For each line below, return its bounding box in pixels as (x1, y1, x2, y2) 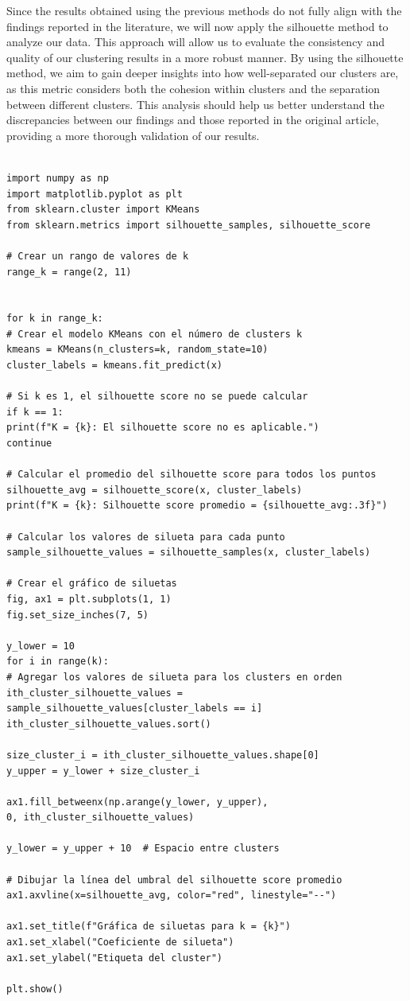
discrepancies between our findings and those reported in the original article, (6, 111, 379, 128)
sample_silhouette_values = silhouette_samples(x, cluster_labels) (6, 547, 371, 559)
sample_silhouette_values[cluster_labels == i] (6, 703, 263, 715)
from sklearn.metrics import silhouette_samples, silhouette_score (6, 219, 371, 231)
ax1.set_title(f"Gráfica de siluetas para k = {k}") (6, 921, 291, 933)
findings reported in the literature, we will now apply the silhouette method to (6, 18, 389, 34)
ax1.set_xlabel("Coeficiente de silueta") (6, 937, 234, 948)
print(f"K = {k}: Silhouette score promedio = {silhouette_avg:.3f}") (6, 500, 388, 512)
